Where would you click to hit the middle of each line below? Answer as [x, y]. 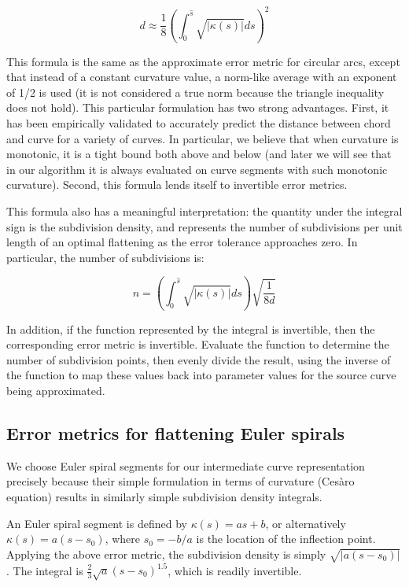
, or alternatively [306, 523]
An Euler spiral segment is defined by [97, 523]
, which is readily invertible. [235, 570]
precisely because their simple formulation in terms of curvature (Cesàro [181, 481]
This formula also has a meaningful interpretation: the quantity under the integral [204, 211]
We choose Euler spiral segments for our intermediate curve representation [186, 465]
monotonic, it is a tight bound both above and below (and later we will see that [199, 154]
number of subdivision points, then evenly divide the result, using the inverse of [199, 359]
